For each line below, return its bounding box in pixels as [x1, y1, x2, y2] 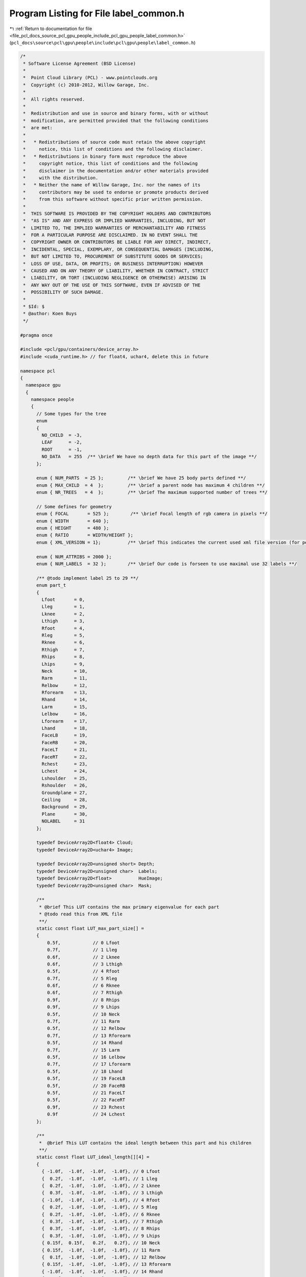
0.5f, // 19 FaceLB [46, 1076, 125, 1081]
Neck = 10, [41, 668, 88, 674]
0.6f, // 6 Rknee [46, 983, 120, 988]
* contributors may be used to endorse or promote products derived [23, 189, 209, 195]
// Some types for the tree [36, 411, 107, 416]
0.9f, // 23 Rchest [46, 1104, 125, 1110]
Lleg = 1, [41, 604, 85, 610]
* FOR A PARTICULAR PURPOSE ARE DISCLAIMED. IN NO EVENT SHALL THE [23, 232, 198, 238]
